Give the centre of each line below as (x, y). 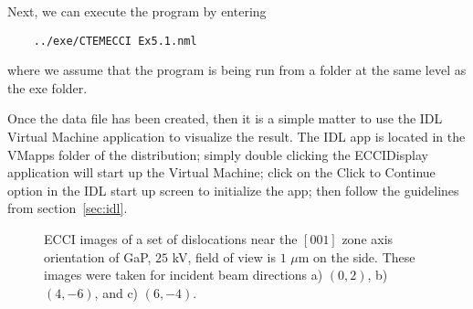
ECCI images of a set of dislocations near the (171, 239)
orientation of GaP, (98, 256)
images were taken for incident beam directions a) (184, 275)
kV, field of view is (224, 256)
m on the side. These (357, 256)
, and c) (116, 292)
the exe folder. (47, 87)
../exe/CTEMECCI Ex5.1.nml (115, 41)
